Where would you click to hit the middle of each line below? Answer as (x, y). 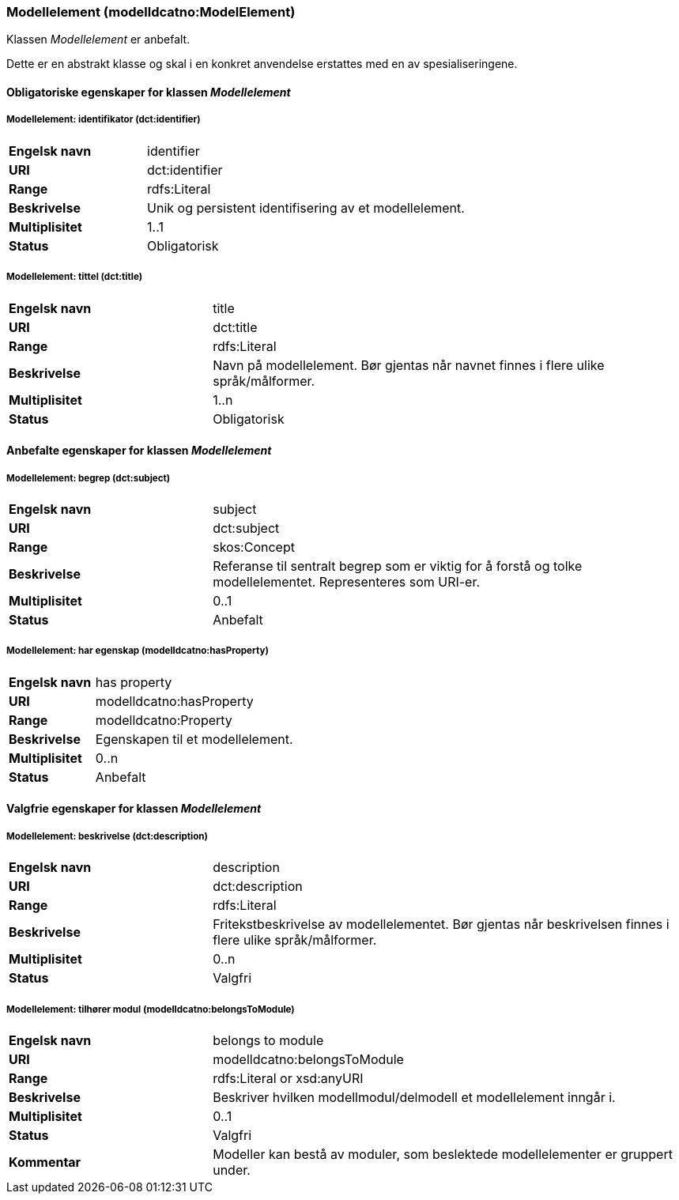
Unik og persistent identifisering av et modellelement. (306, 208)
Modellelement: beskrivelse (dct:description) (107, 836)
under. (232, 1170)
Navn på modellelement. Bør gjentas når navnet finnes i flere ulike (409, 365)
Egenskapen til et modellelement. (194, 739)
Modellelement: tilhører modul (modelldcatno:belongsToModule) (151, 1009)
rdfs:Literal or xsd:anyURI (288, 1078)
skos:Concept (254, 547)
